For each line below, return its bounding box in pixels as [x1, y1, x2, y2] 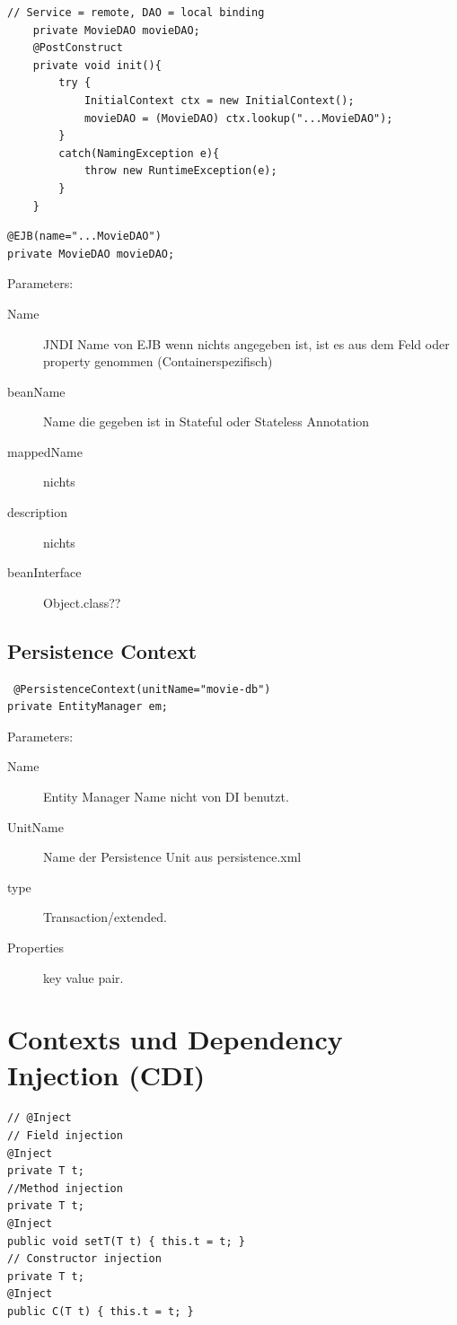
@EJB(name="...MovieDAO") [7, 230, 162, 243]
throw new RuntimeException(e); [83, 164, 277, 178]
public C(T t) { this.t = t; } [7, 1305, 194, 1319]
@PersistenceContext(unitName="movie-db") [13, 682, 271, 696]
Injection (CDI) [7, 1056, 206, 1092]
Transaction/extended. [43, 908, 167, 926]
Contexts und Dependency [7, 1021, 343, 1057]
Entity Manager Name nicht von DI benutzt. [43, 787, 289, 806]
